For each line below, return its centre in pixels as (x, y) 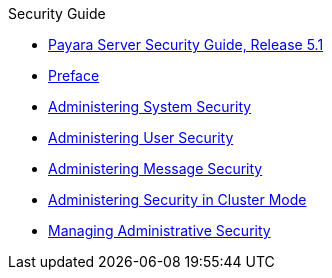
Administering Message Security (155, 168)
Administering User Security (141, 137)
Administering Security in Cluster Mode (177, 199)
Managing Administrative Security (159, 230)
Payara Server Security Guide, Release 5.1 (186, 44)
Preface (74, 75)
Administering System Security (150, 106)
